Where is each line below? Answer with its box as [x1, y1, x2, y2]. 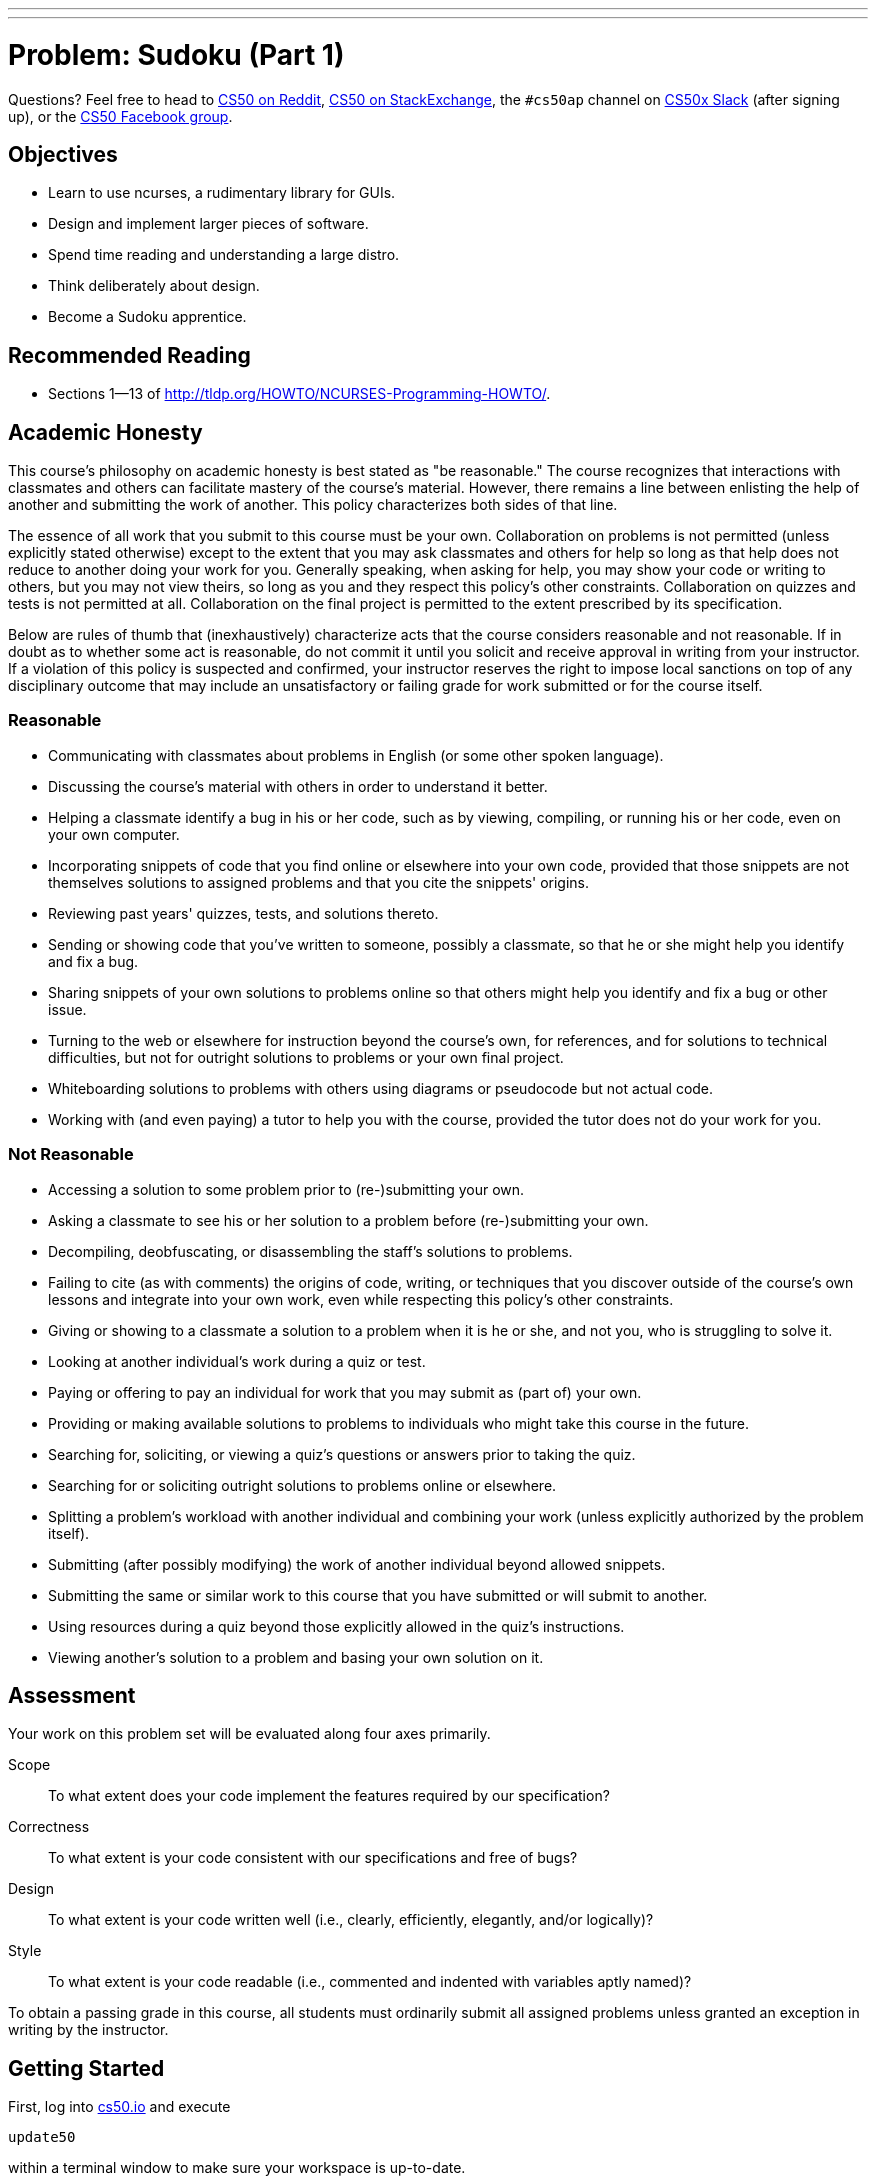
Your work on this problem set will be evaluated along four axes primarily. [8, 1725, 491, 1743]
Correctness [8, 1818, 90, 1836]
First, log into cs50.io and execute [8, 2098, 231, 2116]
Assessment [8, 1682, 136, 1708]
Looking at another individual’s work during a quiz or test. [48, 1352, 426, 1370]
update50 [8, 2129, 76, 2146]
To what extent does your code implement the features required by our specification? [48, 1787, 610, 1805]
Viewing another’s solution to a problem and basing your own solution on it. [48, 1648, 544, 1666]
